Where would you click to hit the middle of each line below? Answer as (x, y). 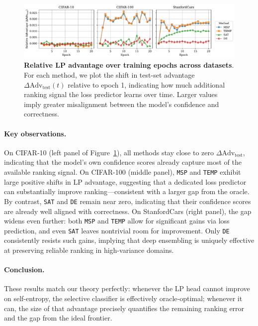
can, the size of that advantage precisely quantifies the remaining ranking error (124, 308)
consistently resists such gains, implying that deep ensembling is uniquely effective (129, 240)
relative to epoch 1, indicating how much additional (146, 84)
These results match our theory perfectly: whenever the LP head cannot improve (127, 288)
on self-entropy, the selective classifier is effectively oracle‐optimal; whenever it (123, 298)
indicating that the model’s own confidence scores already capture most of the (123, 162)
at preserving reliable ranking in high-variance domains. (89, 250)
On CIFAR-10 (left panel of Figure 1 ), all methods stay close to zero (109, 152)
